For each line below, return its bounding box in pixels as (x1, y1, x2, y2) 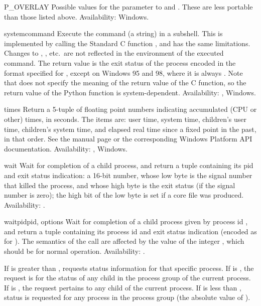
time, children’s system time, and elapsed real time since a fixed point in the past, (4, 123, 256, 134)
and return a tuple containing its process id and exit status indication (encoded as (4, 226, 257, 236)
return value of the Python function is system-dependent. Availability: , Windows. (4, 87, 256, 97)
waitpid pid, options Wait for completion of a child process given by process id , (4, 216, 248, 227)
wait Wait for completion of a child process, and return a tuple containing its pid (4, 160, 253, 171)
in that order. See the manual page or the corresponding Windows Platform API (4, 133, 252, 144)
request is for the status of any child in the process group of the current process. (4, 272, 251, 283)
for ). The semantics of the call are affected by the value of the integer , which (4, 236, 244, 246)
